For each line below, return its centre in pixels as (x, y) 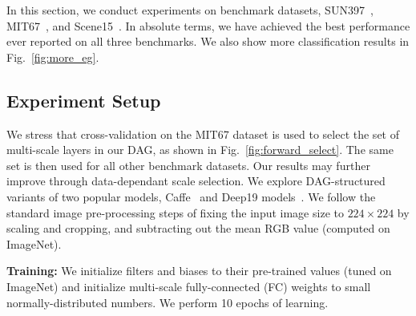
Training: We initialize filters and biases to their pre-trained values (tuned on (199, 271)
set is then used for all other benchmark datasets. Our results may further (188, 165)
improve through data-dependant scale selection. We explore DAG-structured (196, 181)
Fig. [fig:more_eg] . (53, 57)
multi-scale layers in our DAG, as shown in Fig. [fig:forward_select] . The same (200, 150)
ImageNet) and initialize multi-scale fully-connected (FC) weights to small (189, 286)
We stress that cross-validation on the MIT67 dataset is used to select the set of (203, 134)
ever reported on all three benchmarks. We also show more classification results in (208, 41)
